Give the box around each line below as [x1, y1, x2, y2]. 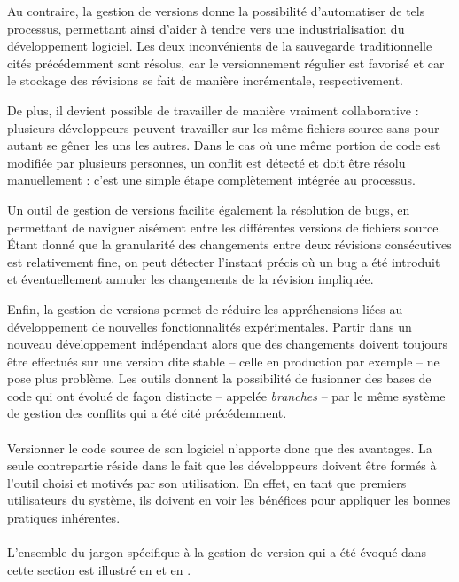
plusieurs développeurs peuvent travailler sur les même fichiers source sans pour [7, 118, 440, 137]
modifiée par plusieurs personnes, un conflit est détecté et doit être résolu [7, 153, 406, 171]
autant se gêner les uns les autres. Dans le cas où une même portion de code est [7, 136, 440, 154]
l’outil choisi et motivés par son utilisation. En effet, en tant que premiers [7, 473, 407, 492]
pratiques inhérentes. [7, 508, 121, 527]
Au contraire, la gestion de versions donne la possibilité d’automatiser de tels [7, 2, 425, 20]
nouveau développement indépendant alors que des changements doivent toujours [7, 334, 448, 353]
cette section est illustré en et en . [7, 560, 191, 578]
